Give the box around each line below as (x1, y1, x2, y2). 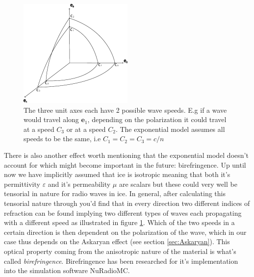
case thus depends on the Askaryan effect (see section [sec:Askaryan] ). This (4, 236, 230, 247)
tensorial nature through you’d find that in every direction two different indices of (4, 198, 250, 208)
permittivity (4, 178, 40, 189)
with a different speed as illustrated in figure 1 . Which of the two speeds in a (4, 217, 235, 227)
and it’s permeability (48, 178, 111, 189)
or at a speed (66, 124, 106, 134)
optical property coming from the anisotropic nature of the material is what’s (4, 246, 236, 256)
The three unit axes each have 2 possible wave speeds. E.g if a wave (24, 104, 227, 115)
